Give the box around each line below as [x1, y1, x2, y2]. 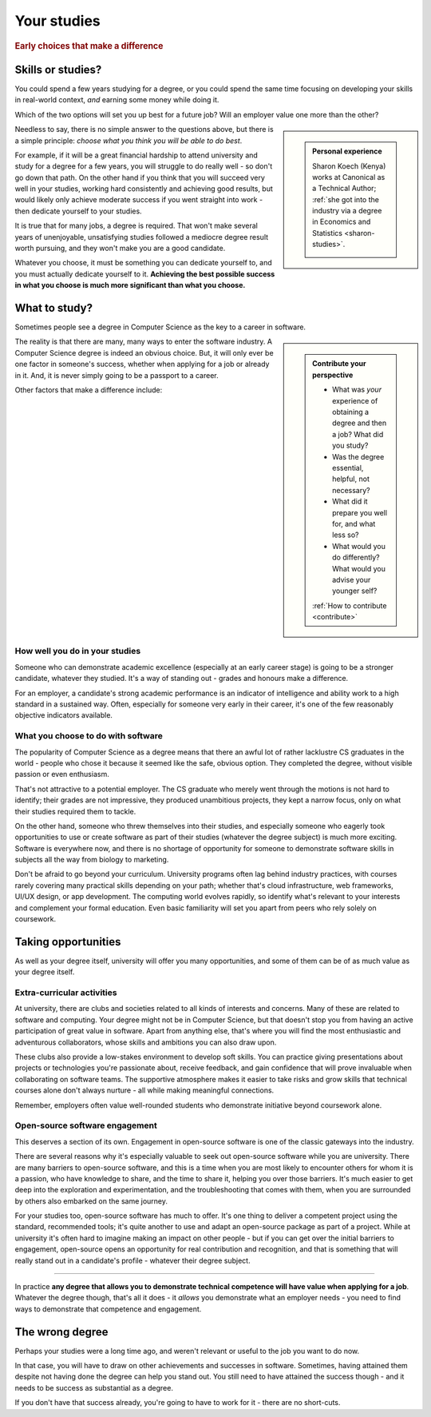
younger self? [332, 586, 378, 595]
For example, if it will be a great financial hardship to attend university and [14, 150, 259, 160]
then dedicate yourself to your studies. [14, 206, 143, 216]
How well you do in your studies [14, 646, 141, 657]
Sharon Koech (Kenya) [312, 161, 386, 171]
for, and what [332, 519, 376, 528]
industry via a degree [312, 206, 382, 216]
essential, [332, 464, 364, 472]
